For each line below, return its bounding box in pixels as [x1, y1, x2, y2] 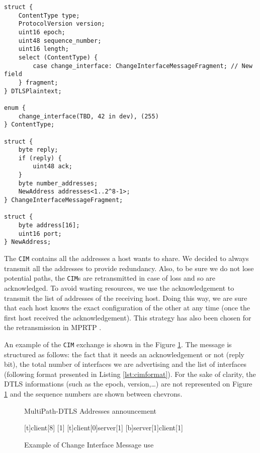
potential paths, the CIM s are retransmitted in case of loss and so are [4, 273, 215, 283]
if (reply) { [18, 154, 62, 162]
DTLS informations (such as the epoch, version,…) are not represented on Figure [4, 378, 252, 389]
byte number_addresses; [18, 179, 98, 187]
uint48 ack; [33, 163, 73, 170]
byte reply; [18, 146, 58, 154]
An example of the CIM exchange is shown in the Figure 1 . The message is [4, 339, 232, 349]
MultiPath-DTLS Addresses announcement [24, 405, 156, 416]
